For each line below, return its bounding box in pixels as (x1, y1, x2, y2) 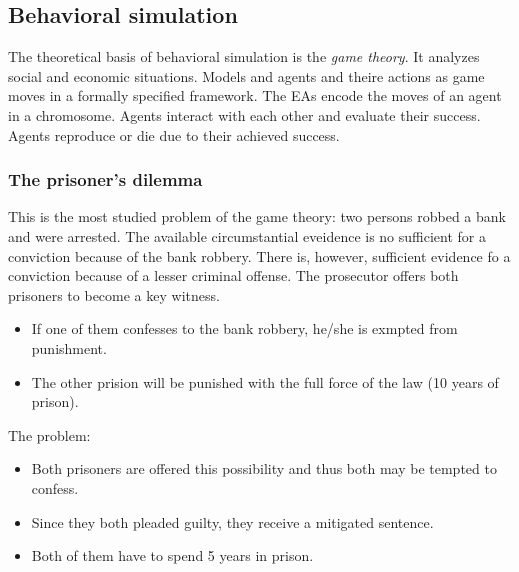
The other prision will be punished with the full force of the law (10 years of (31, 371, 499, 392)
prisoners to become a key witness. (8, 284, 220, 305)
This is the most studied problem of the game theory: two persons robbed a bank (8, 206, 506, 227)
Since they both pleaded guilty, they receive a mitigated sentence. (31, 511, 434, 532)
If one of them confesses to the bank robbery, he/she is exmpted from (31, 318, 458, 339)
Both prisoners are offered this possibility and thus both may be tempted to (31, 458, 497, 479)
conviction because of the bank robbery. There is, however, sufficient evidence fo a (8, 245, 511, 266)
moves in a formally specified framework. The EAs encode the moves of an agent (8, 85, 502, 106)
